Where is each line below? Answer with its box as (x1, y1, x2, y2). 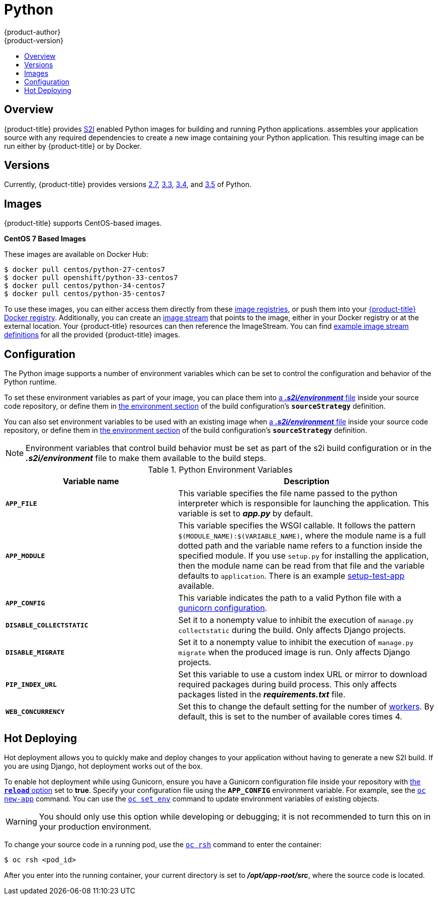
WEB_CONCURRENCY (6, 707, 65, 715)
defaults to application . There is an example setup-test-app (178, 571, 405, 581)
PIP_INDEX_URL (6, 680, 57, 688)
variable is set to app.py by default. (178, 508, 313, 519)
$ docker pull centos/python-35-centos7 (4, 290, 165, 298)
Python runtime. (4, 378, 57, 387)
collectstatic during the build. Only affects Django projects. (178, 625, 406, 636)
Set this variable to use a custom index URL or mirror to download (178, 669, 427, 680)
